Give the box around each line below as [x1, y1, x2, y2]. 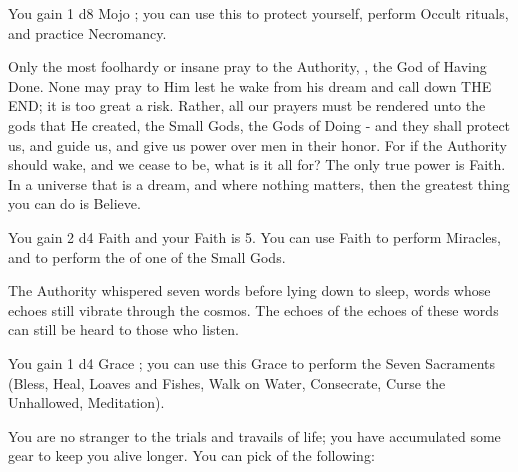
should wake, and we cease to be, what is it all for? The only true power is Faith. [8, 154, 506, 175]
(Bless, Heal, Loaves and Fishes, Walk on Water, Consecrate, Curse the [8, 372, 446, 393]
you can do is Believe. [8, 193, 141, 214]
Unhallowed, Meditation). [8, 392, 165, 413]
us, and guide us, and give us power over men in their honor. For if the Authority [8, 134, 507, 155]
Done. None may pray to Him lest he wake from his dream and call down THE [8, 75, 492, 96]
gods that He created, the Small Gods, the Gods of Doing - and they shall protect [8, 114, 511, 135]
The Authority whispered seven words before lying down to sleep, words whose [8, 280, 491, 301]
